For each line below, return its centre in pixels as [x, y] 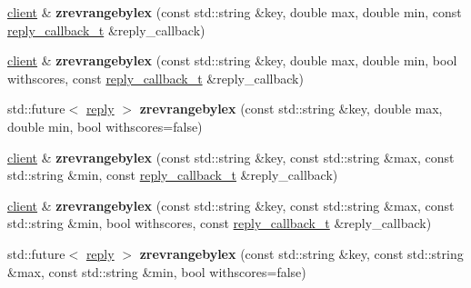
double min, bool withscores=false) [105, 126]
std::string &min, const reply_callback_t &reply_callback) [173, 175]
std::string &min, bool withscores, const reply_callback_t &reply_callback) [220, 223]
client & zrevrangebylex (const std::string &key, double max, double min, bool [232, 60]
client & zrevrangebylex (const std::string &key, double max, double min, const [235, 12]
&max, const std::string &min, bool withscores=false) [157, 271]
